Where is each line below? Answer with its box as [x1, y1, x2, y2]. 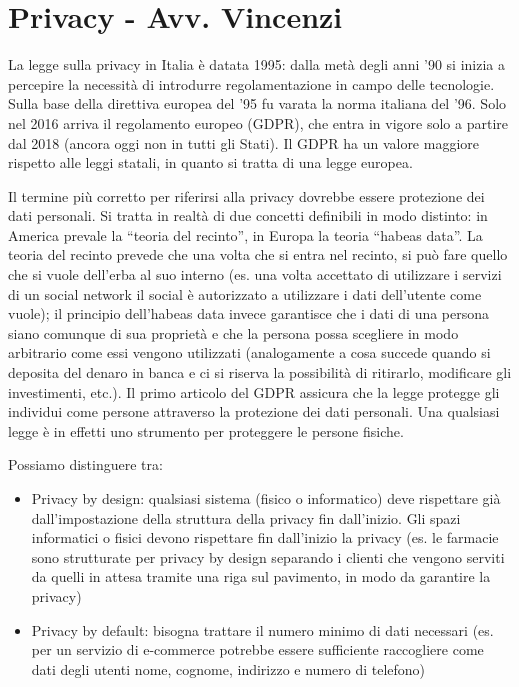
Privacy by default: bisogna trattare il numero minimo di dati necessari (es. [31, 619, 494, 640]
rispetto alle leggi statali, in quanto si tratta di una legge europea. [8, 152, 413, 173]
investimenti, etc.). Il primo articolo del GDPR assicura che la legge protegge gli [8, 381, 500, 402]
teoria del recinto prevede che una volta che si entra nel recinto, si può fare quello [8, 244, 508, 265]
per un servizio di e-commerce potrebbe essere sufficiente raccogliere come [31, 639, 484, 660]
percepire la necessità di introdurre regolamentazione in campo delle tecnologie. [8, 73, 495, 94]
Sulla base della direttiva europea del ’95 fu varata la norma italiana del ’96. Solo [8, 93, 507, 114]
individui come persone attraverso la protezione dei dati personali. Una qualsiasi [8, 401, 500, 422]
